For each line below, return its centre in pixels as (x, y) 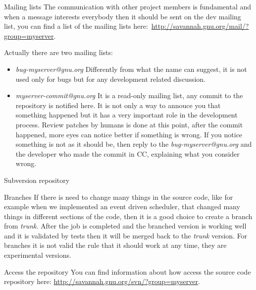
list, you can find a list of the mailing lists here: (76, 26)
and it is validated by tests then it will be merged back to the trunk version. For (126, 235)
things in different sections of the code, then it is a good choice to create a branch (128, 216)
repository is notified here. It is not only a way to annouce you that (118, 105)
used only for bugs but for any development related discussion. (110, 79)
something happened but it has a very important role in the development (127, 115)
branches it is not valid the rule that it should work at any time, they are (115, 245)
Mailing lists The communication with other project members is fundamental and (128, 6)
